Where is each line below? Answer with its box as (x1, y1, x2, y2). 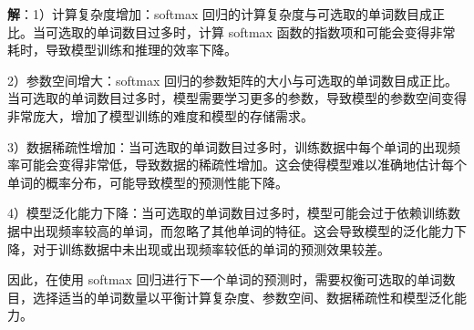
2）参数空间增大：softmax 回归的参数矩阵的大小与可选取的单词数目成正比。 (7, 70, 458, 89)
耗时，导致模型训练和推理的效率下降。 (7, 40, 237, 59)
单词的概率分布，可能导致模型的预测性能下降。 (7, 172, 288, 191)
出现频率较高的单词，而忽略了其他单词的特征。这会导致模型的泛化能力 (32, 221, 454, 240)
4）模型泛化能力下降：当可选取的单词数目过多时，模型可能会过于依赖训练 (7, 203, 448, 222)
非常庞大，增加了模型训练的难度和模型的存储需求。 (7, 106, 314, 125)
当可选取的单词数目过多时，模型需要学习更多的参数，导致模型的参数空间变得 (7, 88, 467, 108)
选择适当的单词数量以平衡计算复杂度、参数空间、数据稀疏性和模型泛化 (32, 287, 454, 306)
